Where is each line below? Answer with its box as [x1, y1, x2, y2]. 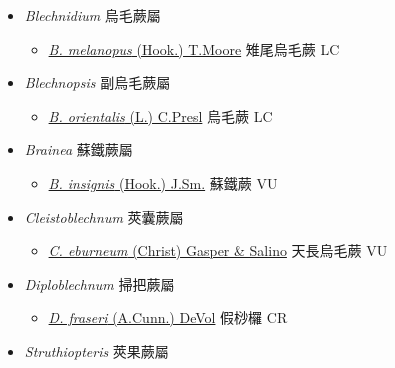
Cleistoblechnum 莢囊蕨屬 [24, 206, 184, 227]
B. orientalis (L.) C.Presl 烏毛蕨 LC [48, 105, 273, 126]
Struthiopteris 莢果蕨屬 [24, 340, 169, 361]
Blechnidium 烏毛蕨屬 [24, 5, 161, 25]
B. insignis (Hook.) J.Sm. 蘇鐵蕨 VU [48, 172, 278, 193]
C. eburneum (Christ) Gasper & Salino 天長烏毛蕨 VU [48, 240, 388, 261]
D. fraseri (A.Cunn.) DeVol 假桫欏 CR [48, 307, 288, 328]
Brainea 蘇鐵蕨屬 [24, 139, 133, 160]
